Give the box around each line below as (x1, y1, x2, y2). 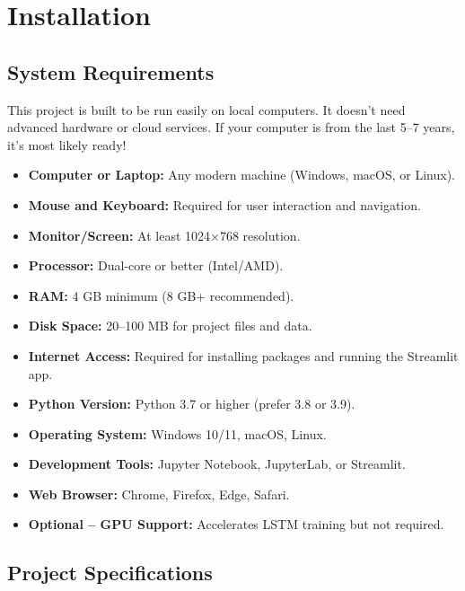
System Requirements (7, 57, 215, 85)
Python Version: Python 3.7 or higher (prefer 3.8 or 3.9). (28, 394, 355, 413)
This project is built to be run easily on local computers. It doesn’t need (7, 100, 406, 119)
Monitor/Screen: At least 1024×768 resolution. (28, 225, 301, 244)
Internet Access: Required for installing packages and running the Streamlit (28, 346, 459, 365)
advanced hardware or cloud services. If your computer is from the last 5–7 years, (7, 118, 455, 137)
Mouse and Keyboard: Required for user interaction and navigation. (28, 195, 421, 214)
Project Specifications (7, 559, 213, 587)
